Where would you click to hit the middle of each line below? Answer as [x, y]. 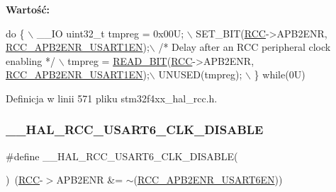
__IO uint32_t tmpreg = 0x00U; [110, 33]
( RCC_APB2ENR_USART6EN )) [208, 180]
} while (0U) [280, 74]
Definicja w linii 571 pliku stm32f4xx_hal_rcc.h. [112, 98]
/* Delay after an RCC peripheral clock [245, 47]
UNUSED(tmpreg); [200, 74]
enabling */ [31, 60]
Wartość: [28, 9]
